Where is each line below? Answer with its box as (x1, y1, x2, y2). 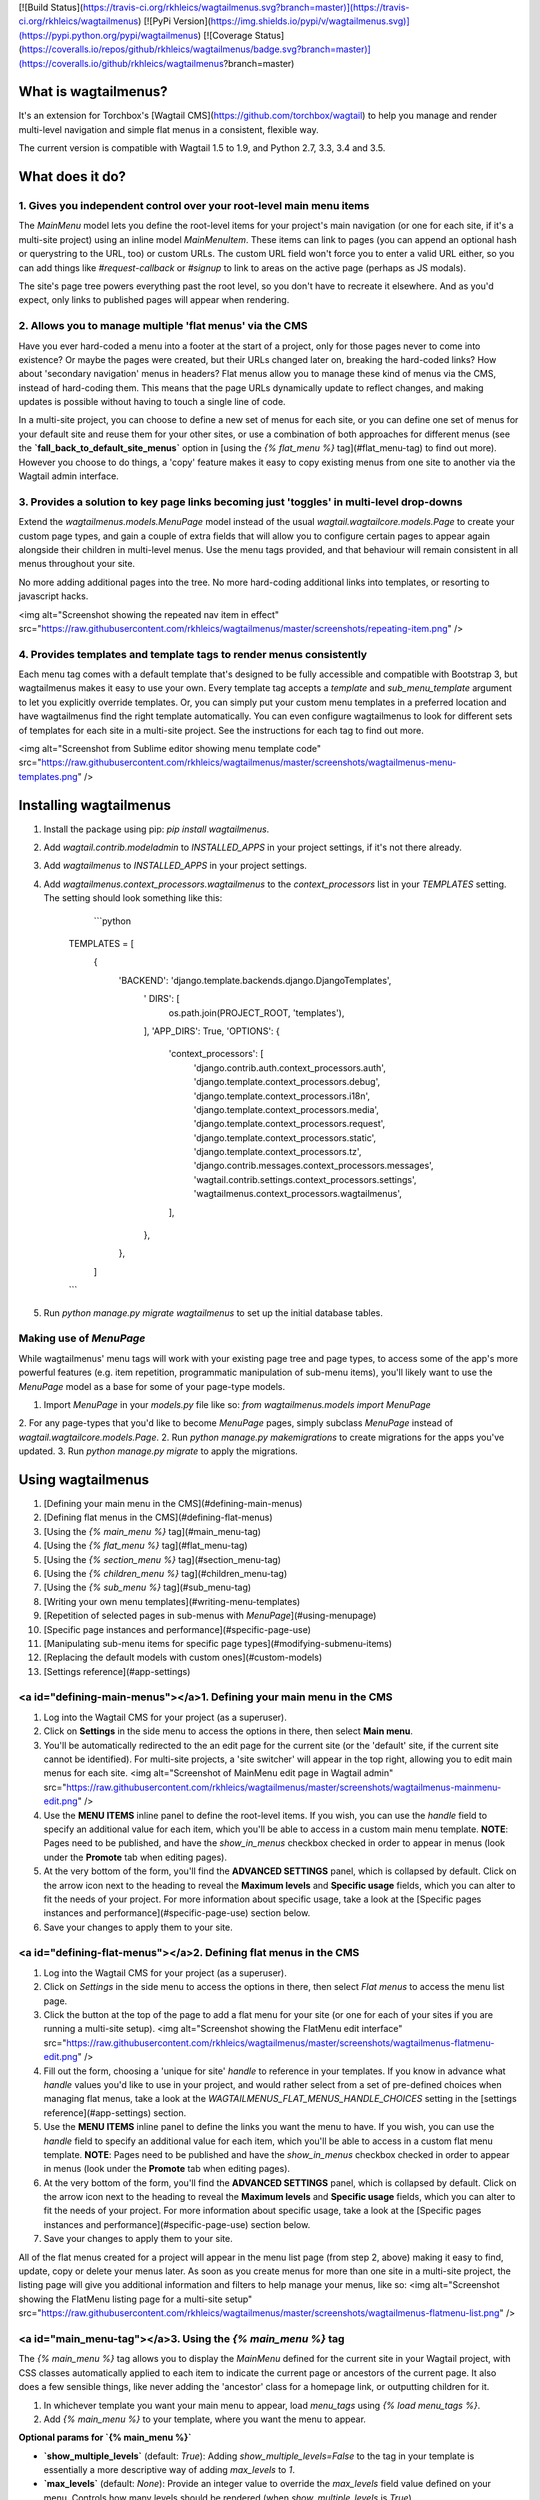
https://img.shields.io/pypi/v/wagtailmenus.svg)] (210, 15, 410, 27)
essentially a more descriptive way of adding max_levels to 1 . (43, 2464, 295, 2476)
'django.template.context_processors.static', (193, 1131, 377, 1144)
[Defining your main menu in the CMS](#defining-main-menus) (43, 1498, 303, 1509)
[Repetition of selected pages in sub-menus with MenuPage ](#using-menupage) (43, 1610, 377, 1622)
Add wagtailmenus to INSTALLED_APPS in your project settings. (43, 860, 307, 872)
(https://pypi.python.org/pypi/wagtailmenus (18, 29, 199, 41)
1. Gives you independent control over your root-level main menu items (18, 199, 370, 213)
